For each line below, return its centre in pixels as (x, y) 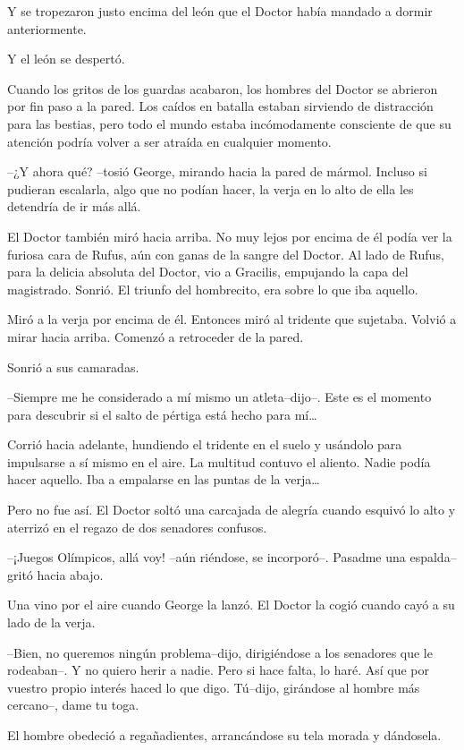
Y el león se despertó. (66, 59)
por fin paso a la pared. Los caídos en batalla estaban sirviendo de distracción (220, 106)
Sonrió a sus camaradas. (73, 366)
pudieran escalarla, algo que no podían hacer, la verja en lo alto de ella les (211, 188)
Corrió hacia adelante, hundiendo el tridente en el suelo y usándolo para (205, 444)
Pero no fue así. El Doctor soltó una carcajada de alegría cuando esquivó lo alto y (232, 510)
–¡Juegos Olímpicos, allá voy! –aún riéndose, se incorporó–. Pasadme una (207, 557)
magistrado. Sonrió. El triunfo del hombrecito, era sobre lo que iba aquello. (213, 289)
